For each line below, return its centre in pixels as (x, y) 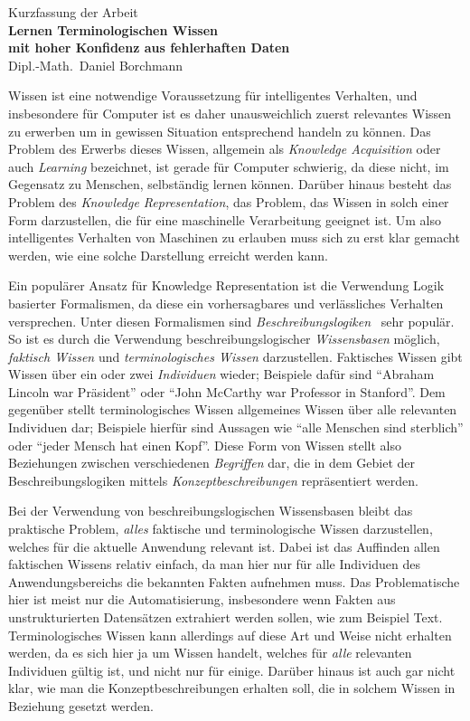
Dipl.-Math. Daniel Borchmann (96, 65)
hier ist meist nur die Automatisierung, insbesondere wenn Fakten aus (202, 599)
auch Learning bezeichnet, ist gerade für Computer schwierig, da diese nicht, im (229, 166)
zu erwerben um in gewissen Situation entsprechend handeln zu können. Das (220, 131)
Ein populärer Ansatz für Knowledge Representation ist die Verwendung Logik (226, 285)
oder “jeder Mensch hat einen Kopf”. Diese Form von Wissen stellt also (205, 445)
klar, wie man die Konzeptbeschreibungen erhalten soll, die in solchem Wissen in (232, 688)
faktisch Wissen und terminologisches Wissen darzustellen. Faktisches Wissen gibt (235, 356)
